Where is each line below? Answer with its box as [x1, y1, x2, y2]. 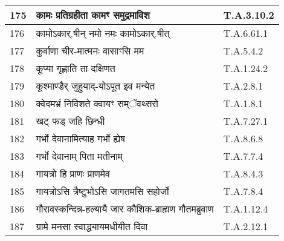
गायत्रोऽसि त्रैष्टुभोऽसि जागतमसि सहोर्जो [36, 184, 169, 198]
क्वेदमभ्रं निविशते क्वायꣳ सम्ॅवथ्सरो [36, 96, 158, 110]
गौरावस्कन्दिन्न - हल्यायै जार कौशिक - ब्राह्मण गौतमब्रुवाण [36, 202, 214, 216]
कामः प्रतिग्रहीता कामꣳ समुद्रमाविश [36, 8, 150, 22]
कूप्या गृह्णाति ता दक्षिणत [36, 61, 115, 75]
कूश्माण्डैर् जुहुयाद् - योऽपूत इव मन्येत [36, 79, 155, 93]
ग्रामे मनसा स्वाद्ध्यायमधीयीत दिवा [36, 219, 148, 233]
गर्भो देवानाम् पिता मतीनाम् [36, 149, 123, 163]
